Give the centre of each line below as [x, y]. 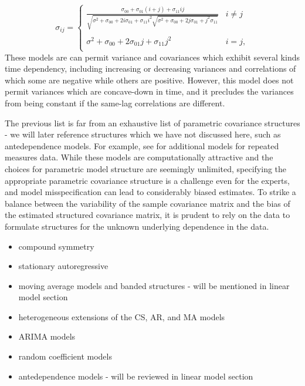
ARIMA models [47, 336]
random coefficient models [65, 356]
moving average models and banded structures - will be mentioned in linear [154, 285]
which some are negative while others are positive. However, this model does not [149, 80]
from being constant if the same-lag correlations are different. [115, 103]
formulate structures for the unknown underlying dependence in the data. [137, 226]
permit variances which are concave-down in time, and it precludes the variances [149, 91]
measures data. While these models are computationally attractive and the [139, 157]
